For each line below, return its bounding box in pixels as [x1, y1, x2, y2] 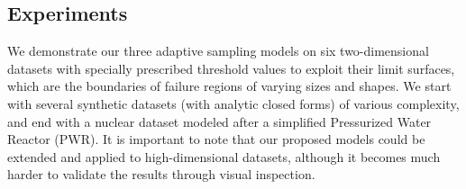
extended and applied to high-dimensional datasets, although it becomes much [7, 147, 441, 166]
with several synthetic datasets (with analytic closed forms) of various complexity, [7, 94, 460, 112]
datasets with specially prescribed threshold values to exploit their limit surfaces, [7, 58, 455, 77]
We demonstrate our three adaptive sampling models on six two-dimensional [7, 41, 429, 60]
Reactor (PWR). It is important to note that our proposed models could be [7, 130, 425, 148]
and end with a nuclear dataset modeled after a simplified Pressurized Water [7, 112, 432, 130]
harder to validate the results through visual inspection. [7, 165, 315, 184]
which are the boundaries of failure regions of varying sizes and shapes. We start [7, 76, 452, 95]
